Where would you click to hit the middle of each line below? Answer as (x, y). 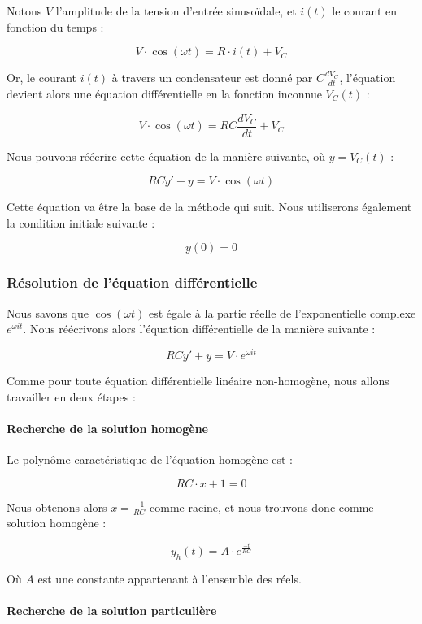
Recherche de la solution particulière (112, 610)
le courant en (365, 11)
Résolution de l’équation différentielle (132, 282)
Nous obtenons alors (57, 507)
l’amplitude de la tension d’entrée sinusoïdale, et (176, 11)
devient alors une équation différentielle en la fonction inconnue (164, 94)
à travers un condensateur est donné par (212, 78)
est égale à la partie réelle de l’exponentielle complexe (283, 312)
